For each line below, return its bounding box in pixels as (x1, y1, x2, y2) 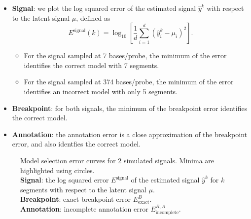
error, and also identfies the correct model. (12, 139, 141, 149)
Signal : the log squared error (20, 175, 109, 185)
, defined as (76, 12, 110, 23)
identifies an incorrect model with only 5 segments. (24, 86, 178, 96)
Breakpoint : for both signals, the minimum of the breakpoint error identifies (12, 103, 248, 113)
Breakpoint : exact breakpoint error (20, 194, 131, 204)
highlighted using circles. (20, 165, 95, 175)
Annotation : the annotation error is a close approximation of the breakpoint (12, 129, 247, 139)
